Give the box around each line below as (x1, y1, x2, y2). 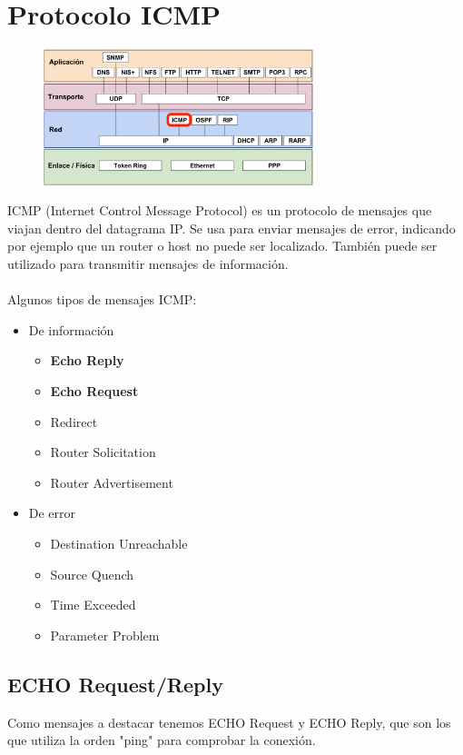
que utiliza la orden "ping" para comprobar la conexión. (7, 730, 316, 750)
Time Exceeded (50, 595, 136, 614)
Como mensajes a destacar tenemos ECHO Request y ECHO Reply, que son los (7, 712, 451, 731)
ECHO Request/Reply (7, 670, 223, 698)
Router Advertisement (50, 472, 173, 492)
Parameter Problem (50, 625, 160, 644)
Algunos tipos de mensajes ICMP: (7, 290, 197, 309)
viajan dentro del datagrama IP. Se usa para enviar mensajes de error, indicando (7, 218, 456, 237)
